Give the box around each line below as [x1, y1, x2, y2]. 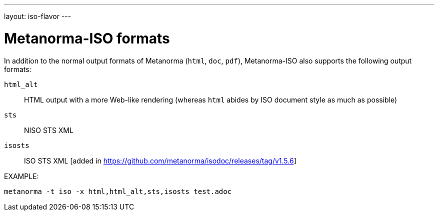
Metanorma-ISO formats [4, 29, 170, 47]
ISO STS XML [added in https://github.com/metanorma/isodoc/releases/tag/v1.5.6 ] [24, 156, 296, 165]
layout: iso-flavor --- [4, 12, 71, 20]
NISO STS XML [24, 125, 73, 134]
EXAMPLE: [4, 171, 39, 180]
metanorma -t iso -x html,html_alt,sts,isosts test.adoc [4, 187, 232, 195]
